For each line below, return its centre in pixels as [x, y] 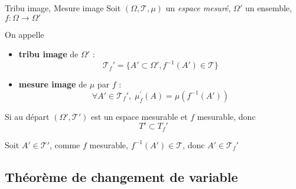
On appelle [25, 34]
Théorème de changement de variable [121, 176]
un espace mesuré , [198, 8]
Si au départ [27, 116]
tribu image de [48, 54]
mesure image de [53, 84]
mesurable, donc [226, 116]
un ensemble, [268, 8]
